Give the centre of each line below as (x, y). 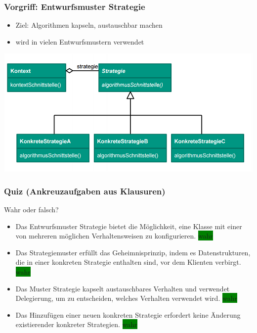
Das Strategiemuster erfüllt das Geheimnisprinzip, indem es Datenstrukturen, (133, 252)
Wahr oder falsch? (31, 210)
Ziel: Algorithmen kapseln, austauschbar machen (89, 25)
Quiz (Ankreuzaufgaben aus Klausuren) (85, 191)
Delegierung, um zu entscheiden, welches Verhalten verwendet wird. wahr (126, 298)
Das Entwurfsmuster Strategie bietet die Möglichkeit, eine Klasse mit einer (129, 226)
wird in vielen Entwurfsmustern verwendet (80, 41)
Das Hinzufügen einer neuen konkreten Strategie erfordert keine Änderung (128, 314)
